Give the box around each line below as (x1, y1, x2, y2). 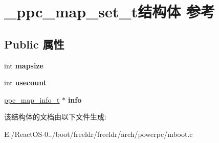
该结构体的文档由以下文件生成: (4, 111, 106, 122)
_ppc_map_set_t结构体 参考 (4, 1, 215, 22)
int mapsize (4, 60, 43, 70)
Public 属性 (4, 36, 64, 52)
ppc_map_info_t (4, 94, 60, 105)
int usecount (4, 77, 47, 88)
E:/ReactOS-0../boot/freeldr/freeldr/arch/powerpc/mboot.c (4, 128, 193, 139)
